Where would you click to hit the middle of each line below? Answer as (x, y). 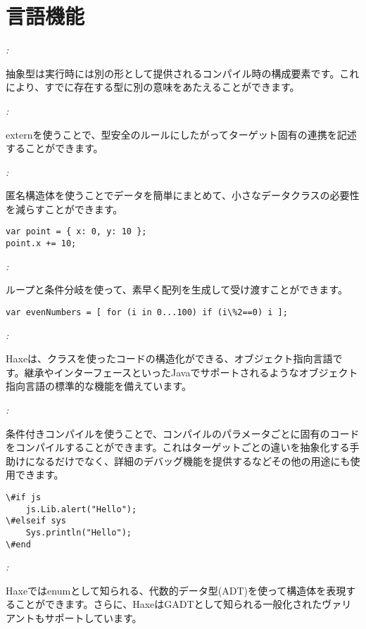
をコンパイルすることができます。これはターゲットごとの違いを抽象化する (178, 447)
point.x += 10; (41, 244)
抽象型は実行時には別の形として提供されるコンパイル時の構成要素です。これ (183, 73)
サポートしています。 (93, 618)
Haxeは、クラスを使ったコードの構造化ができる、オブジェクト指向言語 (169, 358)
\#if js (24, 497)
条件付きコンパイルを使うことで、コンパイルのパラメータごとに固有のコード (183, 433)
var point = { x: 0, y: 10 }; (76, 232)
